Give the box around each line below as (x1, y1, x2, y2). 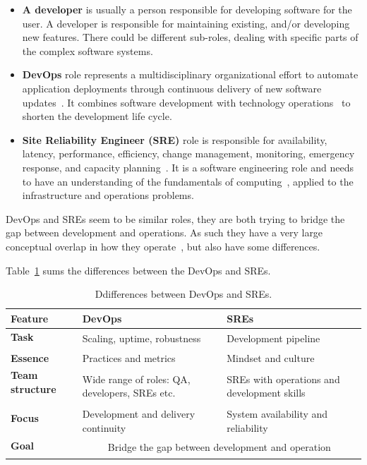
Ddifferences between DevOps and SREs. (95, 286, 272, 301)
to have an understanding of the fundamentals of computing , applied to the (22, 174, 354, 188)
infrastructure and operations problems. (22, 188, 194, 203)
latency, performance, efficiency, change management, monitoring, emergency (22, 146, 355, 161)
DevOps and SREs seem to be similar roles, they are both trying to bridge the (6, 211, 345, 226)
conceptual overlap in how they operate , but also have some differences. (6, 238, 320, 253)
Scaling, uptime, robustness (82, 331, 201, 346)
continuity (82, 421, 126, 435)
